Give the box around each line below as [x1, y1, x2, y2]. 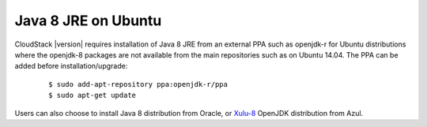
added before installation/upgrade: [14, 62, 128, 71]
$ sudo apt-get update [48, 91, 137, 100]
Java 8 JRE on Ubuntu [14, 12, 162, 29]
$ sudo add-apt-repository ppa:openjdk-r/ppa [48, 80, 229, 88]
